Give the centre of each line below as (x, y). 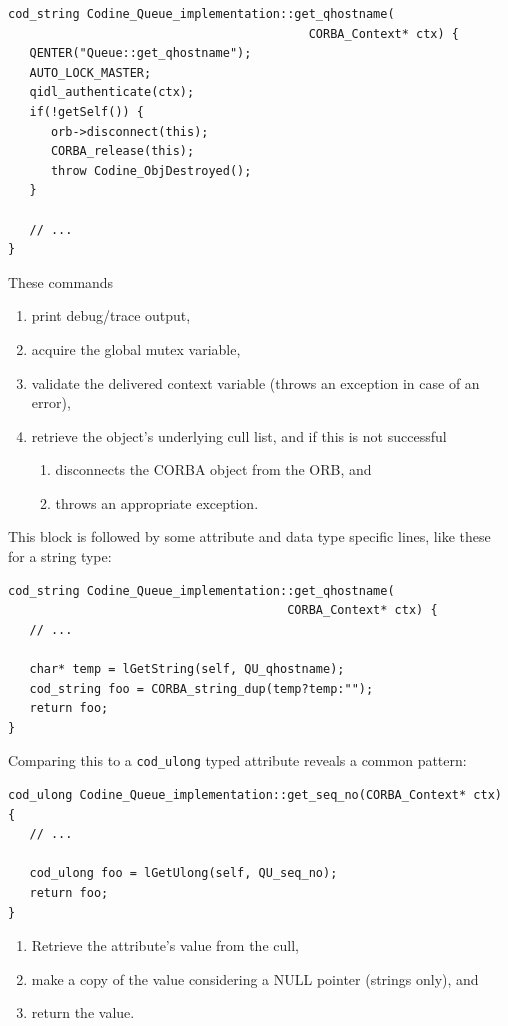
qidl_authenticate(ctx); (112, 92)
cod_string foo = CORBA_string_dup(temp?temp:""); (201, 688)
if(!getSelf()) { (87, 111)
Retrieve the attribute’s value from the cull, (165, 945)
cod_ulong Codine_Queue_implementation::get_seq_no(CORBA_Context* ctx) (255, 795)
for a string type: (60, 556)
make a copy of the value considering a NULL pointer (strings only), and (255, 978)
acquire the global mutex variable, (136, 348)
